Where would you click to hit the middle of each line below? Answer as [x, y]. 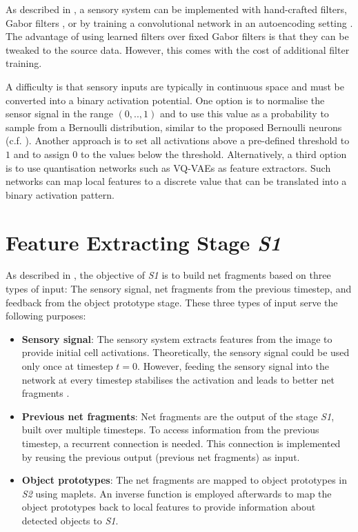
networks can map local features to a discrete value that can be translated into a [176, 181]
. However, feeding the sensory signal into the [233, 366]
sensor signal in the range [59, 114]
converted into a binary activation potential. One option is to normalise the [165, 100]
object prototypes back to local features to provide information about [169, 507]
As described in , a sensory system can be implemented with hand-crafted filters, [176, 9]
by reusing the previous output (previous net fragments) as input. [161, 456]
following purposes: [46, 316]
